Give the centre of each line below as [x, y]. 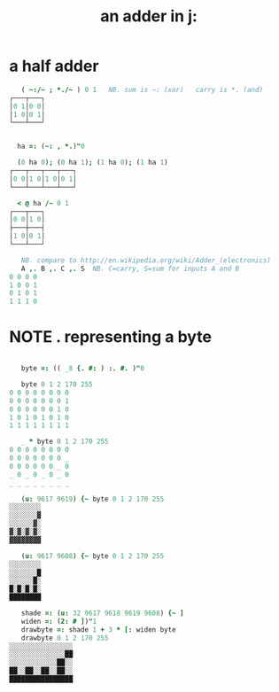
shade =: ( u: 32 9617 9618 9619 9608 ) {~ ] [102, 613]
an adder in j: [149, 16]
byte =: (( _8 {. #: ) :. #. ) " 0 [82, 369]
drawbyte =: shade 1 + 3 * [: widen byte [98, 630]
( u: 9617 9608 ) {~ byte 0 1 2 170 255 [93, 556]
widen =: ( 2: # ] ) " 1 [59, 621]
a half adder [54, 66]
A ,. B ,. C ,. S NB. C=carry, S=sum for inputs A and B [130, 268]
